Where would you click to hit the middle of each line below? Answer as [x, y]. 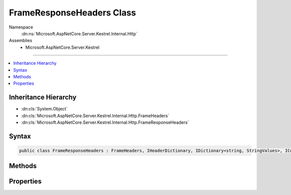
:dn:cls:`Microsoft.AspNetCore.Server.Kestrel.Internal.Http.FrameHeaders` [95, 116]
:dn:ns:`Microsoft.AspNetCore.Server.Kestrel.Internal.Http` [79, 33]
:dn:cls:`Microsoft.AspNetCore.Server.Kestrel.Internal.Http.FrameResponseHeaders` [105, 122]
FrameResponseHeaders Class [73, 13]
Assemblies [21, 41]
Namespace [21, 27]
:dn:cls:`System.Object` [44, 109]
